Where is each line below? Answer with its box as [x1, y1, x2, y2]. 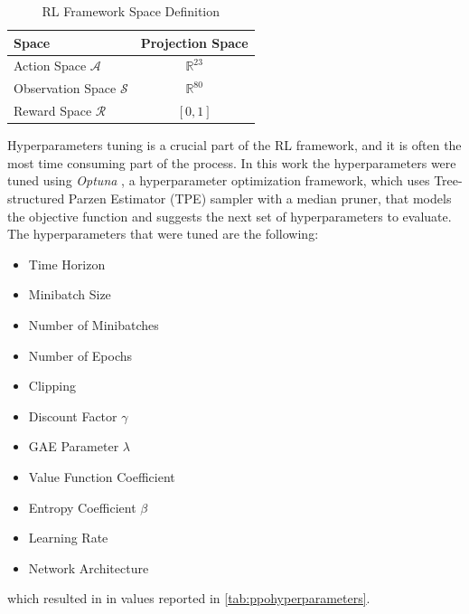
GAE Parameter [28, 437, 119, 456]
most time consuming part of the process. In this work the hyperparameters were [7, 153, 456, 172]
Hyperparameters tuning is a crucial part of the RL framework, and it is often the [7, 136, 462, 155]
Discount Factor [28, 406, 117, 425]
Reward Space [14, 101, 92, 120]
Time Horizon [28, 254, 106, 273]
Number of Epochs [28, 345, 133, 364]
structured [7, 189, 65, 207]
